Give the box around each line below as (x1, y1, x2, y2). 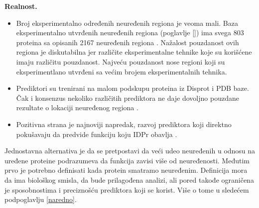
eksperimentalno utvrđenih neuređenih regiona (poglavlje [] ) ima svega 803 (16, 27, 244, 38)
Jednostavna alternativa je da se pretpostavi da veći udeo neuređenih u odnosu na (4, 145, 256, 156)
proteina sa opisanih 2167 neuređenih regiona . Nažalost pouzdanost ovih (16, 37, 239, 47)
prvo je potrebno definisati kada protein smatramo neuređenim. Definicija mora (4, 165, 248, 175)
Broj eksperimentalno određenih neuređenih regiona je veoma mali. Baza (16, 17, 238, 28)
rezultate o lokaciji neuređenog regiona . (16, 102, 138, 113)
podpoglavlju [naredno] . (4, 194, 77, 205)
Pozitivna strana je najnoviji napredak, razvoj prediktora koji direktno (16, 119, 232, 129)
